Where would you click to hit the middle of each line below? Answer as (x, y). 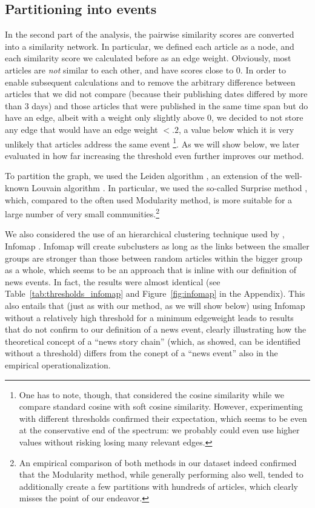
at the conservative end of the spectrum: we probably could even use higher (159, 430)
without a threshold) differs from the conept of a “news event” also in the (141, 353)
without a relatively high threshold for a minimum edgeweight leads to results (149, 317)
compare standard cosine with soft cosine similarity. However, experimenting (161, 406)
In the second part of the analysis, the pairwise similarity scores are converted (150, 34)
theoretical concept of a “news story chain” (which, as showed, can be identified (153, 341)
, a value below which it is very (236, 129)
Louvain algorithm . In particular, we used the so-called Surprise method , (170, 187)
